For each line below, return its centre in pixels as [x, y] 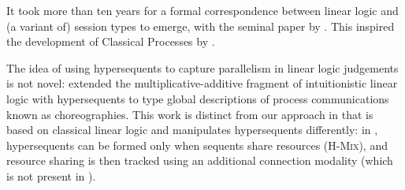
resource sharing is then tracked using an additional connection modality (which [200, 160]
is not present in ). [51, 175]
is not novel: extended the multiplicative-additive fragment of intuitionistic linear [202, 83]
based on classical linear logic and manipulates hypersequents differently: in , [192, 130]
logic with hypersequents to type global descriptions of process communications [198, 98]
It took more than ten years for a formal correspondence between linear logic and [202, 10]
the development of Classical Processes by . [111, 41]
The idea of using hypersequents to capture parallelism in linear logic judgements [202, 67]
